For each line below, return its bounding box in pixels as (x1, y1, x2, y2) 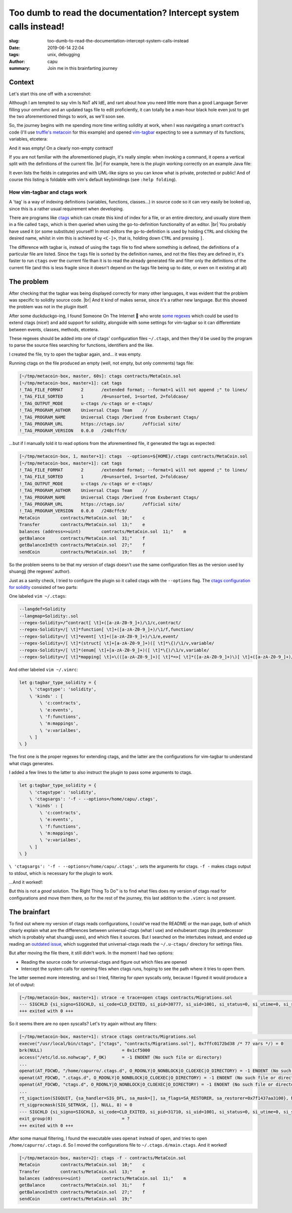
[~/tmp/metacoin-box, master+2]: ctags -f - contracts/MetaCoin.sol (19, 1155, 186, 1161)
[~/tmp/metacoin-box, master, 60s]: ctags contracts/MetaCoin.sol (19, 373, 181, 379)
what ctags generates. (9, 760, 54, 766)
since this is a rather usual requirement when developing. (9, 205, 124, 212)
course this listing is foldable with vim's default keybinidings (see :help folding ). (9, 177, 177, 182)
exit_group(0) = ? (19, 1116, 130, 1122)
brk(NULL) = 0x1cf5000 (19, 1048, 150, 1053)
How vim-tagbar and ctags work (9, 188, 87, 195)
